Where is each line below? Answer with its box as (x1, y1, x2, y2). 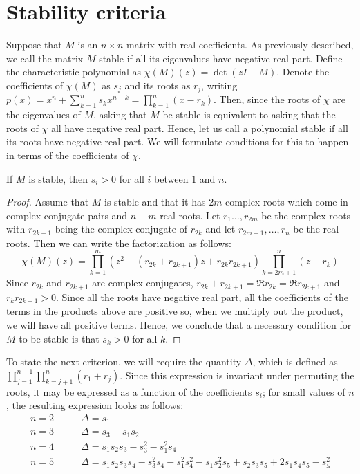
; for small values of (262, 384, 345, 399)
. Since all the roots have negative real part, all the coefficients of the (55, 289, 348, 304)
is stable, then (28, 171, 88, 185)
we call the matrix (6, 51, 84, 65)
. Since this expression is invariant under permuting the (120, 367, 354, 382)
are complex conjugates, (92, 275, 193, 290)
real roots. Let (160, 208, 220, 222)
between (154, 171, 189, 185)
